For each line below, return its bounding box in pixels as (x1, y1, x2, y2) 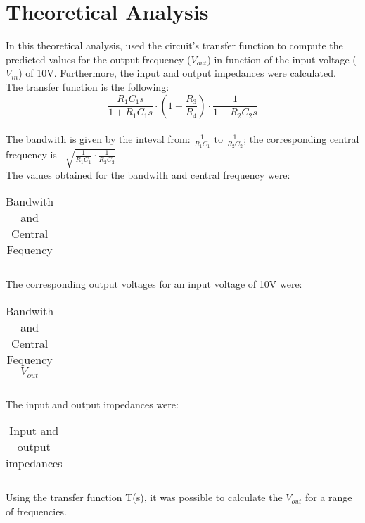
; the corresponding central (243, 132, 359, 146)
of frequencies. (6, 503, 67, 518)
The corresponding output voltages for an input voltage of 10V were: (6, 277, 302, 291)
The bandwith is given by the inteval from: (6, 132, 191, 146)
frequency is (6, 147, 57, 162)
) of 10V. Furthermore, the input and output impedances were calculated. (18, 65, 336, 80)
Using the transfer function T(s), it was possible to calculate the (6, 490, 283, 505)
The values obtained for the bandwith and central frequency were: (6, 167, 290, 182)
